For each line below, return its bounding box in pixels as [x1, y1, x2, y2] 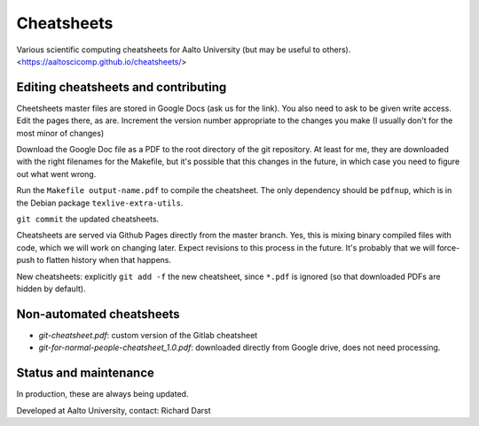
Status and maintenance [16, 366, 155, 381]
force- [436, 242, 460, 252]
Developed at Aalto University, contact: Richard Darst [16, 405, 212, 415]
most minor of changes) [16, 128, 105, 138]
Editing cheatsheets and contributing [16, 80, 227, 95]
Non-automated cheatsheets [16, 306, 180, 321]
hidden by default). [16, 283, 86, 294]
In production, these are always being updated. [16, 389, 189, 399]
